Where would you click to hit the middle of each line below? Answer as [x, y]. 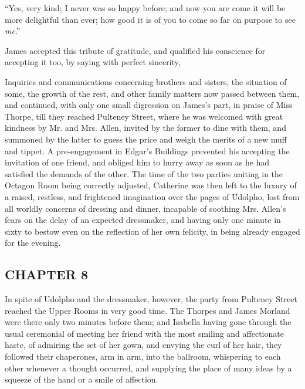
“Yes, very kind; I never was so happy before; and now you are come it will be [145, 8]
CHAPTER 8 [47, 274]
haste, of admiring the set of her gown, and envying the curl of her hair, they [143, 345]
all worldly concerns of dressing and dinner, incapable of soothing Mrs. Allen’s [145, 208]
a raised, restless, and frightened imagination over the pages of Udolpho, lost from [152, 196]
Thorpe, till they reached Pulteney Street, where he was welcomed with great [144, 116]
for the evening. [33, 243]
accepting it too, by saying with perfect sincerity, [93, 62]
